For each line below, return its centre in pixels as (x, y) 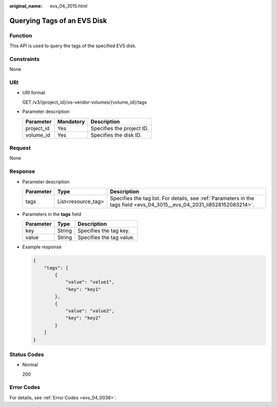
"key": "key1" (83, 289)
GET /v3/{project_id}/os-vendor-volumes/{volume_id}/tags (85, 102)
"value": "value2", (90, 311)
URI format (34, 93)
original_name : (26, 6)
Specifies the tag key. (104, 231)
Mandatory (71, 122)
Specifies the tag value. (106, 238)
